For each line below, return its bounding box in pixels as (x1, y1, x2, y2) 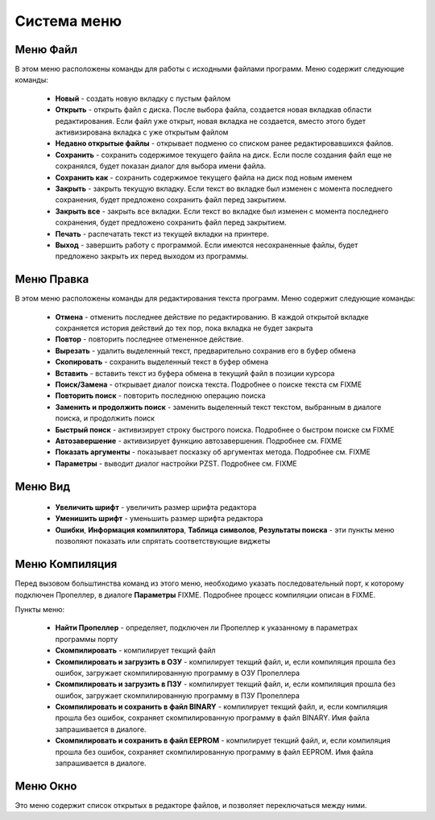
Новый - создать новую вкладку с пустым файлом (55, 93, 231, 103)
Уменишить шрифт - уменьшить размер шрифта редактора (55, 514, 263, 524)
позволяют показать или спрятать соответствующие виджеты (55, 536, 271, 546)
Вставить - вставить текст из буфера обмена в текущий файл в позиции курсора (55, 368, 335, 378)
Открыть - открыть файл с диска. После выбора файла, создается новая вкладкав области (55, 105, 372, 114)
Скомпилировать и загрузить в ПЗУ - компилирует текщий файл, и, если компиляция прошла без (55, 679, 396, 689)
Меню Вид (14, 479, 71, 493)
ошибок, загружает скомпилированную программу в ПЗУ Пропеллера (55, 690, 300, 700)
